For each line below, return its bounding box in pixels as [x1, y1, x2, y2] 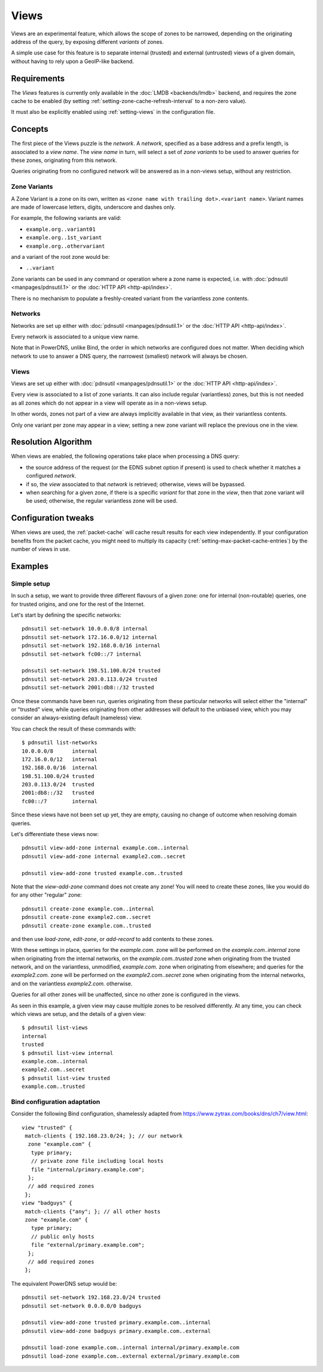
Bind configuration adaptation [11, 1097, 100, 1106]
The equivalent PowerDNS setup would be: [11, 1280, 117, 1287]
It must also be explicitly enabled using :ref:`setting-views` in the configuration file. [11, 108, 215, 116]
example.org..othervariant [26, 243, 105, 249]
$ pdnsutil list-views [22, 1024, 89, 1031]
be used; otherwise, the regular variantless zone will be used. [26, 497, 178, 505]
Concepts [11, 124, 48, 134]
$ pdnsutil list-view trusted [22, 1075, 111, 1081]
